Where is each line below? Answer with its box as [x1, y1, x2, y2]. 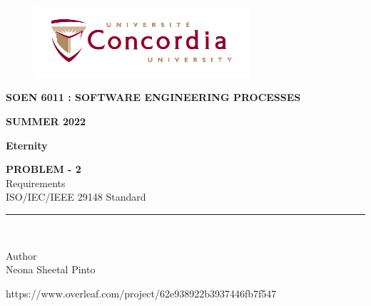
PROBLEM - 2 [6, 162, 81, 176]
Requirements [6, 175, 66, 190]
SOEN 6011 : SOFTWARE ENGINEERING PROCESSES [6, 90, 301, 105]
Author [6, 248, 37, 263]
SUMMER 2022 [6, 113, 86, 128]
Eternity [6, 137, 48, 152]
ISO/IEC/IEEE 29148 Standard [6, 189, 146, 204]
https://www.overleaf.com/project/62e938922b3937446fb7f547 [6, 285, 277, 300]
